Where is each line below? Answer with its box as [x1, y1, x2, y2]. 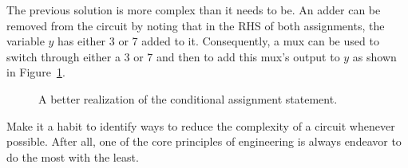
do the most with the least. [6, 148, 139, 165]
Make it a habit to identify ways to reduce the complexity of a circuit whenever [6, 117, 395, 134]
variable [6, 33, 45, 49]
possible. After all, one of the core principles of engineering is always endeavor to [6, 133, 402, 150]
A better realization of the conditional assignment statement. [38, 90, 338, 107]
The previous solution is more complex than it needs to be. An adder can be [6, 2, 381, 18]
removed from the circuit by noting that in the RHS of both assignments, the [6, 17, 385, 33]
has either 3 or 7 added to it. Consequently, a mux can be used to [57, 33, 379, 49]
